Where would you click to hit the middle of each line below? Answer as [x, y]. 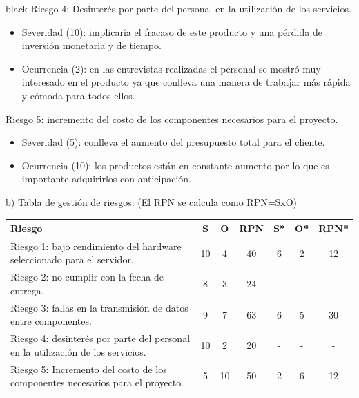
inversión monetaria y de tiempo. [91, 45]
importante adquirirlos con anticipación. [107, 179]
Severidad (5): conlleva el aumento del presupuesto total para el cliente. [173, 142]
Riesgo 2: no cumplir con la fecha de [87, 277]
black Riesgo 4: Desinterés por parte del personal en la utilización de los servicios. [178, 8]
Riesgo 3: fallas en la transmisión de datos [99, 307]
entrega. [27, 290]
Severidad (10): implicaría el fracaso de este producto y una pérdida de [172, 31]
